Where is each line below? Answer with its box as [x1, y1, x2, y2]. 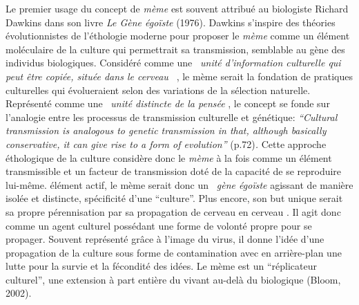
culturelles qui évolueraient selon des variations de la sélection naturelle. [6, 82, 311, 97]
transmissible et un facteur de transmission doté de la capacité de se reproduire [6, 164, 342, 178]
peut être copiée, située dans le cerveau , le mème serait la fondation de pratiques [6, 68, 353, 83]
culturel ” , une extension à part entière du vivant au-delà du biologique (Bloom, [6, 272, 341, 286]
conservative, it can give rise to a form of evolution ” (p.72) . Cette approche [6, 136, 327, 151]
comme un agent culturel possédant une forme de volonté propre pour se [6, 218, 312, 232]
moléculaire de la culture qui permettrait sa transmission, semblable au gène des [6, 41, 345, 56]
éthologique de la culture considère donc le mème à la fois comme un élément [6, 150, 332, 165]
